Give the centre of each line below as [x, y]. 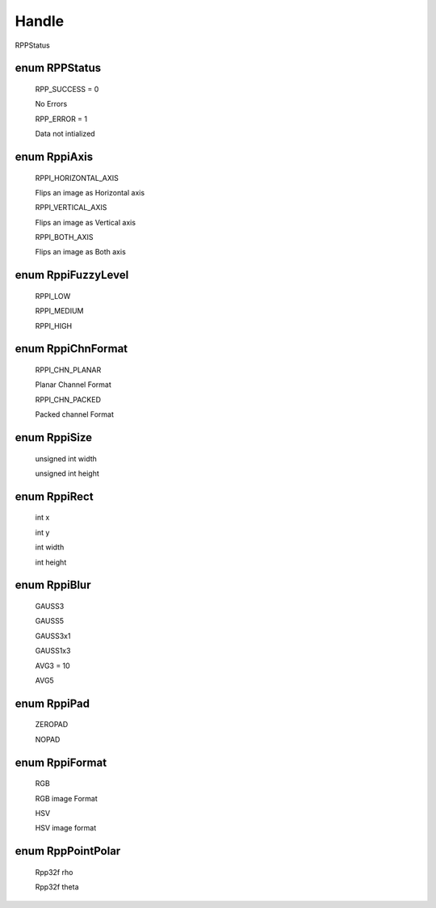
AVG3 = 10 [52, 666]
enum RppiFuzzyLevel [72, 275]
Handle [40, 21]
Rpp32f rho [54, 872]
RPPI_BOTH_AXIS [64, 238]
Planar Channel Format [73, 385]
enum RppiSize [54, 437]
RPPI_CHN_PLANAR [68, 370]
